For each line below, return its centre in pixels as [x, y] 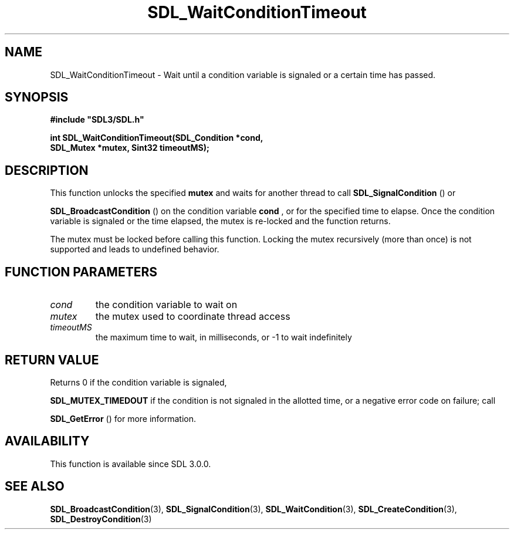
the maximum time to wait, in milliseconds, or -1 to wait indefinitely [224, 337]
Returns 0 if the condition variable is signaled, [138, 382]
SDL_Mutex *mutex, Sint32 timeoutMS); [130, 148]
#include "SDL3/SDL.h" [97, 120]
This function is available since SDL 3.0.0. [131, 464]
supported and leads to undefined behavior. [135, 249]
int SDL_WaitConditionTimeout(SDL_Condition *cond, [157, 138]
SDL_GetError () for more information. [123, 418]
